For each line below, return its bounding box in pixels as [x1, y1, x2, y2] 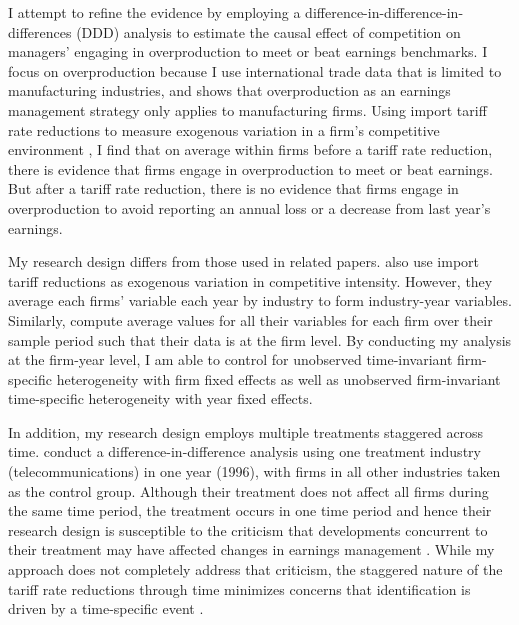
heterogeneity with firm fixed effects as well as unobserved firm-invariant [56, 368, 501, 389]
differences [8, 21, 72, 42]
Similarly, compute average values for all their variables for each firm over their [8, 309, 493, 330]
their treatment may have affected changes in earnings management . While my [8, 539, 495, 560]
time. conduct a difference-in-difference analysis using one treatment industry [8, 441, 481, 462]
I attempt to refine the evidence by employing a [8, 2, 301, 22]
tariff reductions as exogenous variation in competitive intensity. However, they [8, 270, 493, 291]
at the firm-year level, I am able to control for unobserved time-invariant [8, 349, 453, 370]
